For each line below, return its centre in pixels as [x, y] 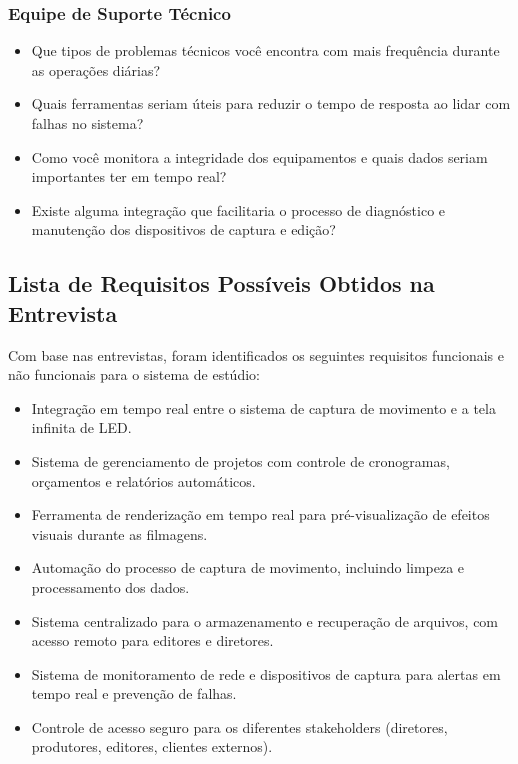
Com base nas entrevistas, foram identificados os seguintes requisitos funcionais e [256, 354]
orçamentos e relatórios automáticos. [143, 480]
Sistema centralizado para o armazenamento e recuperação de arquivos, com [265, 620]
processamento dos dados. [110, 586]
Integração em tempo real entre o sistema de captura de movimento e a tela [263, 407]
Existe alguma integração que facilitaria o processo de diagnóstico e [238, 209]
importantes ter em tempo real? [129, 176]
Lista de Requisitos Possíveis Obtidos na [221, 283]
